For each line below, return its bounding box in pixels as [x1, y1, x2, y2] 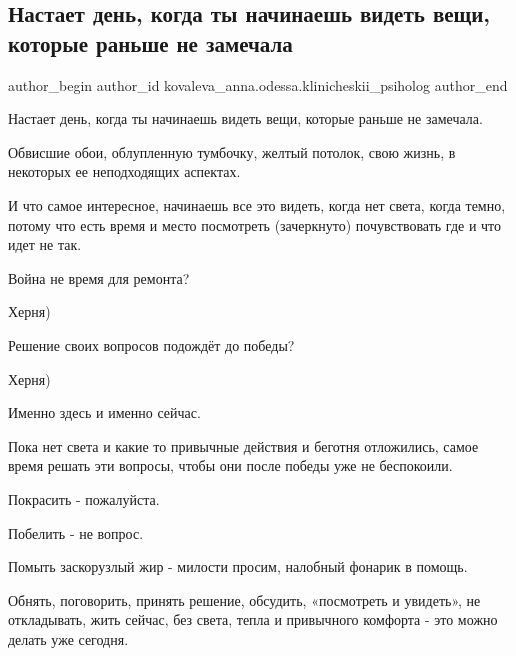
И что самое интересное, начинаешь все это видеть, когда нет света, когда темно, [8, 194, 506, 215]
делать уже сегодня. [8, 628, 129, 649]
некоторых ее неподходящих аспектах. [8, 161, 241, 182]
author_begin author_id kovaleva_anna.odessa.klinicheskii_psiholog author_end [8, 74, 508, 95]
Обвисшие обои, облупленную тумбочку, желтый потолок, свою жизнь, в [8, 141, 456, 162]
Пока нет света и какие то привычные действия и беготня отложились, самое [8, 435, 479, 456]
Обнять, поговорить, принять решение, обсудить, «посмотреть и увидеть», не [8, 589, 481, 610]
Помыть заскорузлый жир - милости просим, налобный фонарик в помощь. [8, 556, 468, 577]
